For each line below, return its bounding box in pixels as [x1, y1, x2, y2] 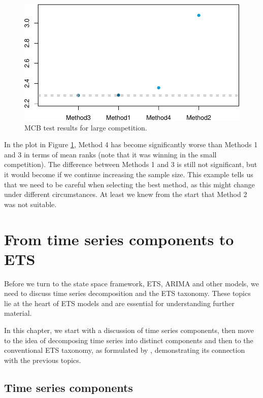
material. [4, 308, 32, 318]
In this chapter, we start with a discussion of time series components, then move [4, 325, 254, 336]
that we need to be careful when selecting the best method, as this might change [4, 179, 255, 189]
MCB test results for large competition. [24, 122, 147, 132]
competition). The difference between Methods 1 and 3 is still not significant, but [4, 159, 257, 170]
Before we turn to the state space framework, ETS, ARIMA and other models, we [4, 278, 259, 288]
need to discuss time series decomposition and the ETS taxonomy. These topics [4, 288, 251, 298]
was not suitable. [4, 198, 57, 209]
